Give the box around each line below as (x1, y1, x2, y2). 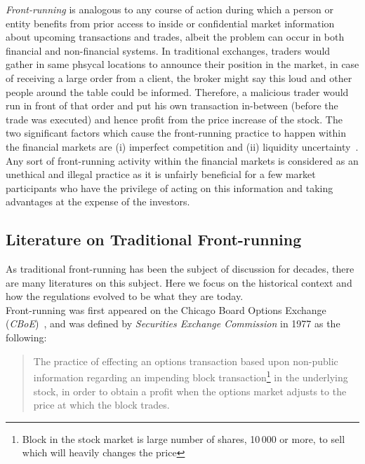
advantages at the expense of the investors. (6, 194, 190, 209)
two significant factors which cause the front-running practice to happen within (6, 125, 346, 140)
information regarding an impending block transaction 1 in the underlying (33, 368, 348, 384)
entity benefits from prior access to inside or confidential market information (6, 15, 335, 30)
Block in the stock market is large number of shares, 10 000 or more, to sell (22, 431, 345, 446)
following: (6, 330, 47, 345)
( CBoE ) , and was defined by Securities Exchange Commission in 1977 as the (6, 316, 340, 331)
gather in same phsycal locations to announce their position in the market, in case (6, 57, 359, 71)
